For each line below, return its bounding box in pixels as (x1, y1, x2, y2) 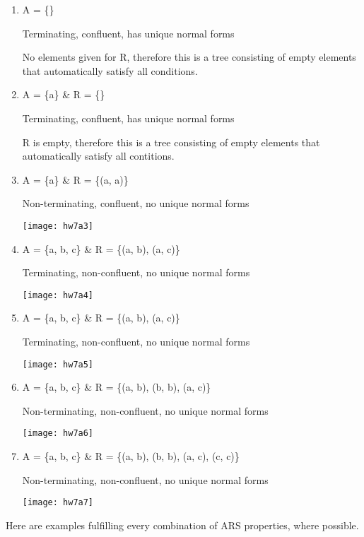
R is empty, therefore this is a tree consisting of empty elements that (22, 134, 320, 149)
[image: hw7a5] (22, 359, 94, 370)
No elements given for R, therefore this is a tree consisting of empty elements (22, 49, 356, 64)
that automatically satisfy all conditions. (22, 63, 198, 78)
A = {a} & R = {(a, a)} (22, 172, 129, 187)
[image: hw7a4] (22, 290, 94, 300)
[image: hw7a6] (22, 428, 94, 439)
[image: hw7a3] (22, 220, 94, 231)
